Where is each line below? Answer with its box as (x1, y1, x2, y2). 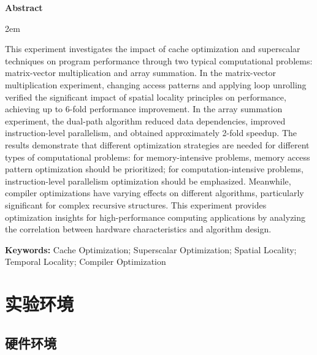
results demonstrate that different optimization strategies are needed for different (5, 138, 310, 151)
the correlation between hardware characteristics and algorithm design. (5, 223, 272, 235)
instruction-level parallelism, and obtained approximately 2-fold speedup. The (5, 126, 297, 139)
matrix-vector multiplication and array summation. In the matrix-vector (5, 66, 277, 79)
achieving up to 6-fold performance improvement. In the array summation (5, 102, 283, 115)
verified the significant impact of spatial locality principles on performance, (5, 90, 286, 103)
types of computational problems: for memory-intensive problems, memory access (5, 150, 310, 163)
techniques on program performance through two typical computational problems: (5, 54, 313, 67)
